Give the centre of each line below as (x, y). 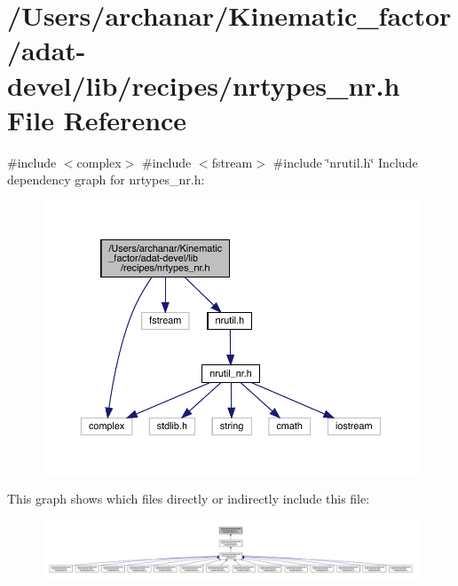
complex (99, 162)
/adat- (47, 50)
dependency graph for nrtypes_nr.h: (106, 180)
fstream (232, 162)
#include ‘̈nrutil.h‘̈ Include (345, 162)
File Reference (97, 119)
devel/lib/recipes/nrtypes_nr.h (204, 85)
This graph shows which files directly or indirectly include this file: (189, 499)
